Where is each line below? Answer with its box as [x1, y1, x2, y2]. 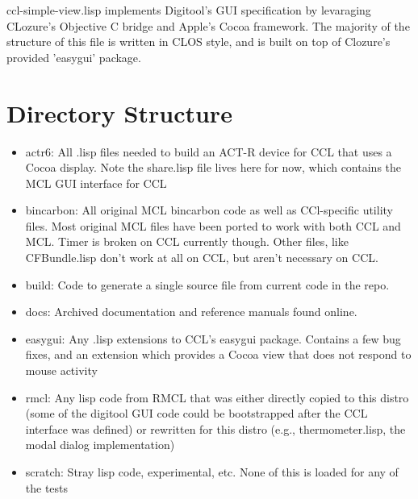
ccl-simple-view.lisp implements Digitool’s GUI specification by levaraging [6, 2, 371, 18]
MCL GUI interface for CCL [25, 174, 167, 191]
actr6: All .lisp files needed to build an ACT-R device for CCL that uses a [25, 143, 392, 160]
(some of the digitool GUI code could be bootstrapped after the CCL [25, 405, 368, 422]
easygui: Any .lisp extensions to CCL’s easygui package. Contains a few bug [25, 330, 401, 347]
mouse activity [25, 362, 98, 379]
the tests [25, 479, 69, 496]
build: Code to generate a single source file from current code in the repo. [25, 276, 390, 293]
